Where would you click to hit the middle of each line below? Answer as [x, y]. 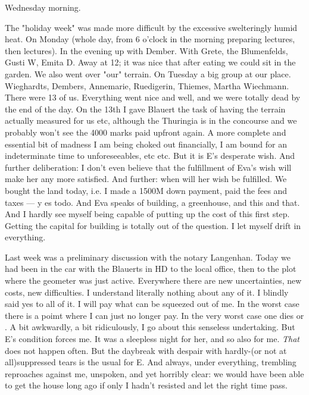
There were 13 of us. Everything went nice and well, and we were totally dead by [153, 97]
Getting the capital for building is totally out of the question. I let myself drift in [153, 225]
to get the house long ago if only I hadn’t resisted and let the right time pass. [146, 385]
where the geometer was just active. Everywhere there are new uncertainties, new [153, 280]
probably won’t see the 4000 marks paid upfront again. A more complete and [146, 132]
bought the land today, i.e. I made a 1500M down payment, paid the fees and [146, 190]
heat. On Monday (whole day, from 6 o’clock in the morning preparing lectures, [150, 39]
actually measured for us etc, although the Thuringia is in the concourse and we [151, 120]
